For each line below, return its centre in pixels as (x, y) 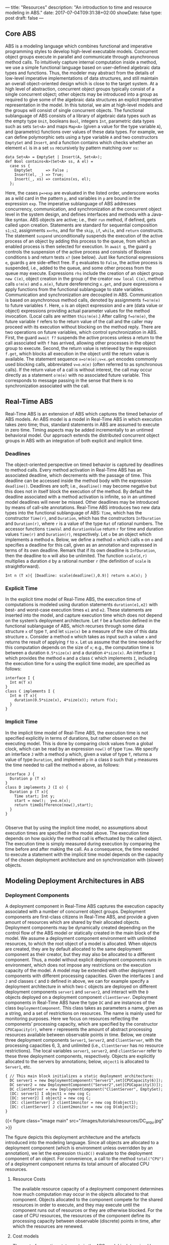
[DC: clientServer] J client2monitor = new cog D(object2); (74, 1107)
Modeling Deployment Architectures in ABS (75, 881)
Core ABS (21, 34)
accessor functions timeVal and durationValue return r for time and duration (84, 528)
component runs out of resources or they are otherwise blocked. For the (87, 1210)
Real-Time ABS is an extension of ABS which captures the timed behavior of (84, 413)
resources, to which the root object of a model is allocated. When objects (81, 944)
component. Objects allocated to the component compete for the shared (88, 1199)
